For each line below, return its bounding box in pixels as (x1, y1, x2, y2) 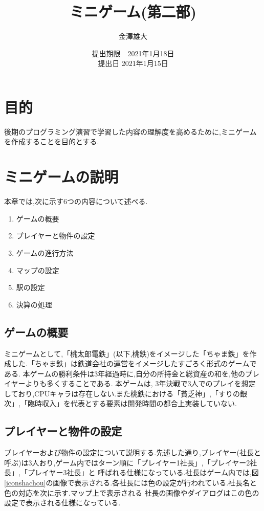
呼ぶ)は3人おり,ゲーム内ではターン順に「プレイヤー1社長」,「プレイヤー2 (4, 457, 250, 468)
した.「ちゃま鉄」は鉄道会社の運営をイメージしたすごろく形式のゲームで (11, 358, 257, 369)
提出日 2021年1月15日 (98, 58, 168, 69)
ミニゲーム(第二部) (69, 1, 197, 22)
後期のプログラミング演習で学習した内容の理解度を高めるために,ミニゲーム (4, 126, 257, 137)
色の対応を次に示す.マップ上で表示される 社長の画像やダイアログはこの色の (4, 487, 259, 498)
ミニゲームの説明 (4, 166, 119, 187)
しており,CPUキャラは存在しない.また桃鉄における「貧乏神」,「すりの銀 (4, 388, 247, 398)
